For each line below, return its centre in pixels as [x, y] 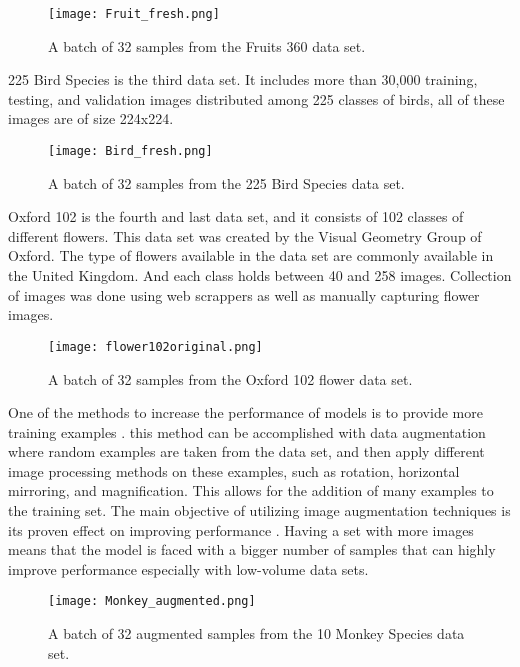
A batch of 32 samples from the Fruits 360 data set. [207, 45]
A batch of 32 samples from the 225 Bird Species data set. [226, 182]
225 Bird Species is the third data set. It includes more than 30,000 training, [243, 79]
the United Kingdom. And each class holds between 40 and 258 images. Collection [260, 275]
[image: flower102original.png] [155, 346]
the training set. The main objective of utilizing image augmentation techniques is [259, 510]
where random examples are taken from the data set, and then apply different [246, 451]
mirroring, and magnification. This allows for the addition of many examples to [251, 490]
